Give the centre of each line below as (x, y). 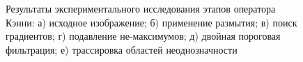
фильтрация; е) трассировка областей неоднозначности (122, 49)
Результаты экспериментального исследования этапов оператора (141, 8)
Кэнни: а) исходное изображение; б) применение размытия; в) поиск (151, 22)
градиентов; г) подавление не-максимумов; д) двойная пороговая (143, 36)
